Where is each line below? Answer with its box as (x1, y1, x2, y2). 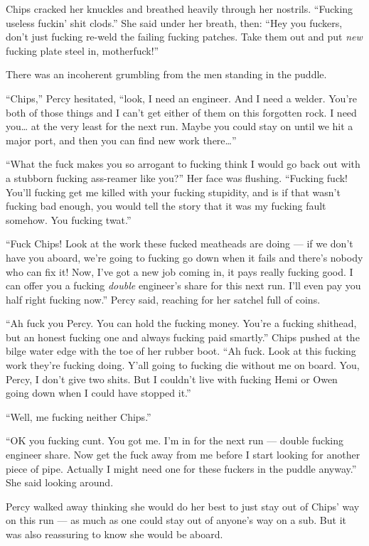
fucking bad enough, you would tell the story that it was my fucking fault (6, 198, 326, 213)
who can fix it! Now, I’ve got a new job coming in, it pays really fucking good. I (6, 264, 353, 279)
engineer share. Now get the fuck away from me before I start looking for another (6, 447, 360, 462)
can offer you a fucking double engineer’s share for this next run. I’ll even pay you (6, 278, 361, 293)
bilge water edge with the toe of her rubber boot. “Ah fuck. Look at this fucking (6, 343, 356, 358)
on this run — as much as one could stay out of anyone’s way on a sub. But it (6, 513, 346, 528)
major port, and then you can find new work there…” (6, 132, 237, 147)
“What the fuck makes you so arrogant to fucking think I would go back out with (6, 156, 360, 171)
